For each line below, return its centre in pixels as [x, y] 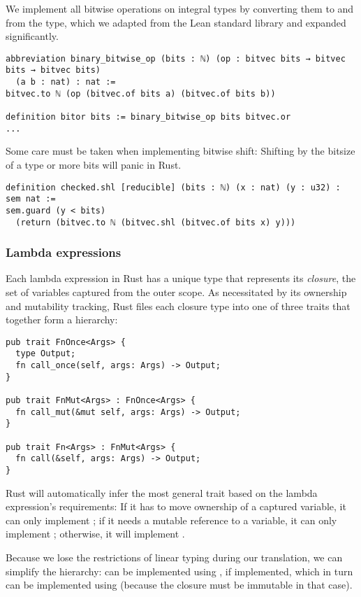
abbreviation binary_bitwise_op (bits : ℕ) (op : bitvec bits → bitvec [176, 58]
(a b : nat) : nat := [66, 82]
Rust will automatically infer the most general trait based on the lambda [162, 492]
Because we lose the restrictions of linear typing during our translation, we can [174, 557]
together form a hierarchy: [62, 319]
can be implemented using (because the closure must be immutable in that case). [179, 585]
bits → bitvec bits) [53, 70]
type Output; [46, 354]
